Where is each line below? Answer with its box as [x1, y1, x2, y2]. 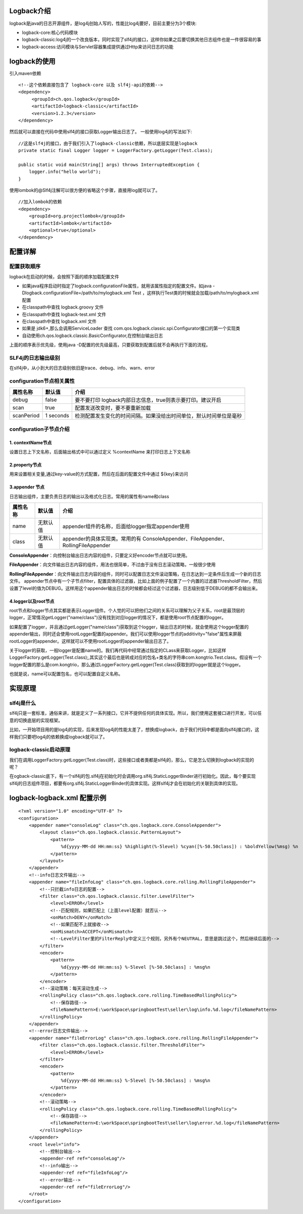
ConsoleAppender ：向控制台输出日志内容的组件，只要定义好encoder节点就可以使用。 [9, 552, 190, 558]
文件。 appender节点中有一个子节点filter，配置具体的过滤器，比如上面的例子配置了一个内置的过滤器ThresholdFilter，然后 [9, 578, 263, 584]
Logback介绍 [9, 7, 51, 15]
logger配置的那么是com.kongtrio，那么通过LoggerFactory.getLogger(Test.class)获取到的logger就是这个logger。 [9, 661, 244, 667]
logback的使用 [9, 57, 56, 65]
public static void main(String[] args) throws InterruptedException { [18, 162, 200, 167]
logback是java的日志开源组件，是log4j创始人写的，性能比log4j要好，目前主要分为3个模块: [9, 20, 197, 26]
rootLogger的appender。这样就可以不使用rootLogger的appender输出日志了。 [9, 638, 171, 644]
